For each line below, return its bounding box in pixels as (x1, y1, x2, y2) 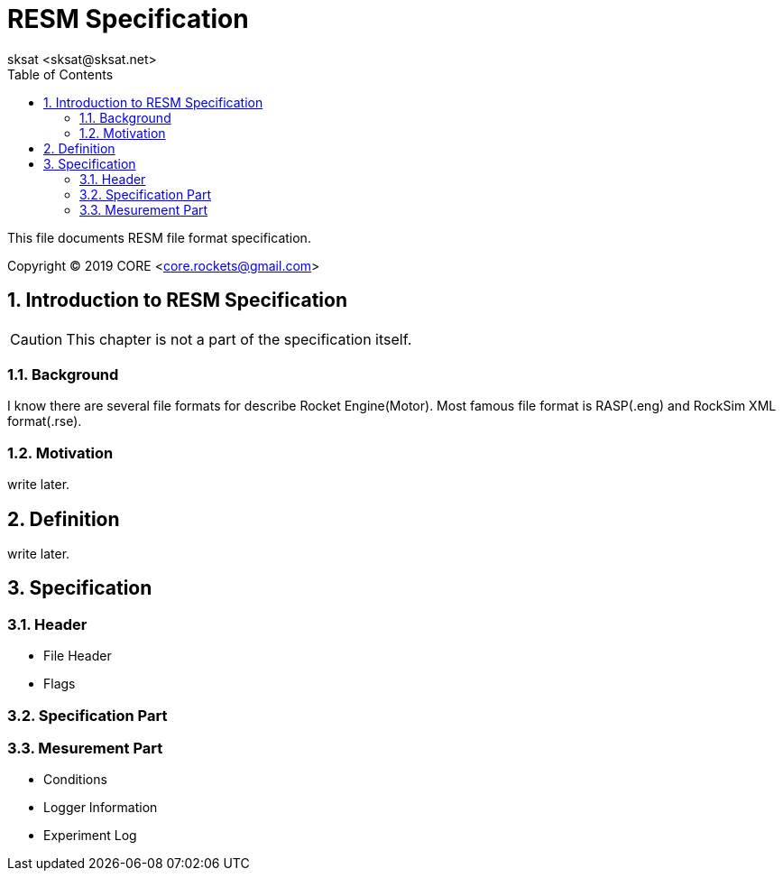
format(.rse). (7, 413, 82, 430)
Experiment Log (43, 827, 137, 844)
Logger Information (43, 799, 158, 816)
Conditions (43, 772, 107, 788)
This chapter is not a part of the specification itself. (66, 329, 412, 348)
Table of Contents (7, 66, 114, 82)
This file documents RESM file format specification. (7, 229, 311, 245)
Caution (10, 329, 63, 348)
